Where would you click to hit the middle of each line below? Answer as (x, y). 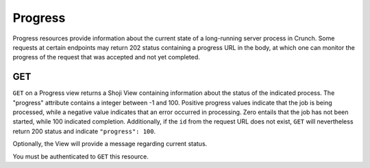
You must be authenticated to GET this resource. (81, 156)
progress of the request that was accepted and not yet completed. (106, 57)
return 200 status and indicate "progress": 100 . (84, 131)
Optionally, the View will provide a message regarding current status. (110, 144)
